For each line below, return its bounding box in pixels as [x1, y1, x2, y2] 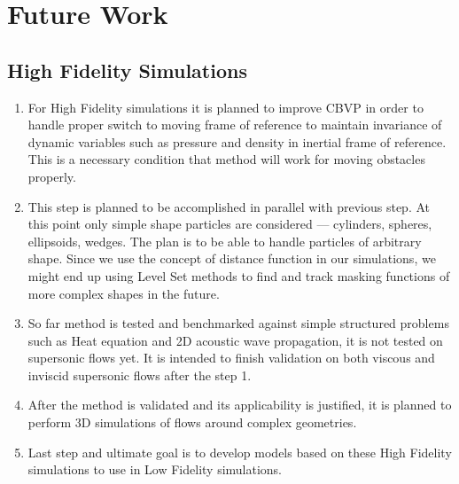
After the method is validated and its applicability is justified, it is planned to [27, 395, 452, 414]
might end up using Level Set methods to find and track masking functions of [27, 266, 450, 285]
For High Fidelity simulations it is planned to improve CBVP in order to [27, 98, 424, 116]
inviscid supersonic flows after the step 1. [27, 365, 252, 384]
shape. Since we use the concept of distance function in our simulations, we [27, 249, 436, 268]
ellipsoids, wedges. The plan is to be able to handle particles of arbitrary [27, 231, 422, 250]
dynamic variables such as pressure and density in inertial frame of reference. [27, 132, 447, 151]
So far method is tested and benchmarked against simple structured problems [27, 314, 449, 332]
